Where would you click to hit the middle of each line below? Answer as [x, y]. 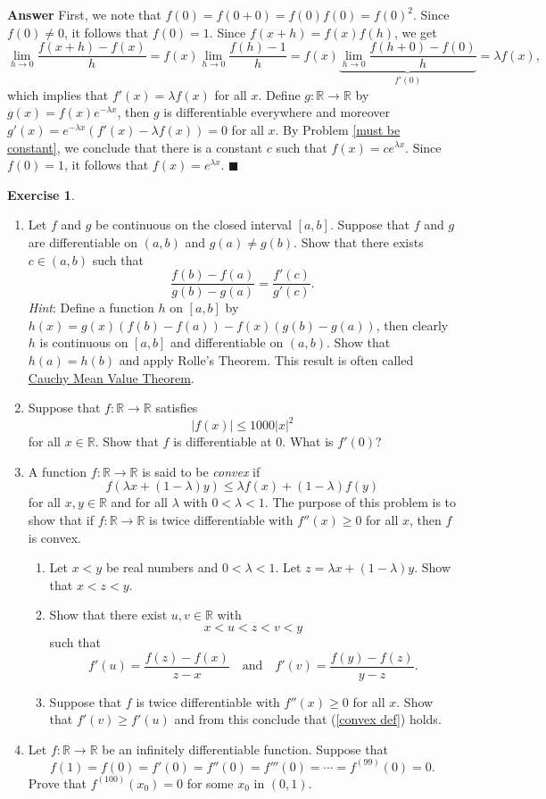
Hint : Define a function [91, 308]
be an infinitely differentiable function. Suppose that [245, 749]
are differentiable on [83, 241]
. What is [308, 441]
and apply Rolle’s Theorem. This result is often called [266, 359]
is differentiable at [223, 441]
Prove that [57, 782]
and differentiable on [227, 342]
